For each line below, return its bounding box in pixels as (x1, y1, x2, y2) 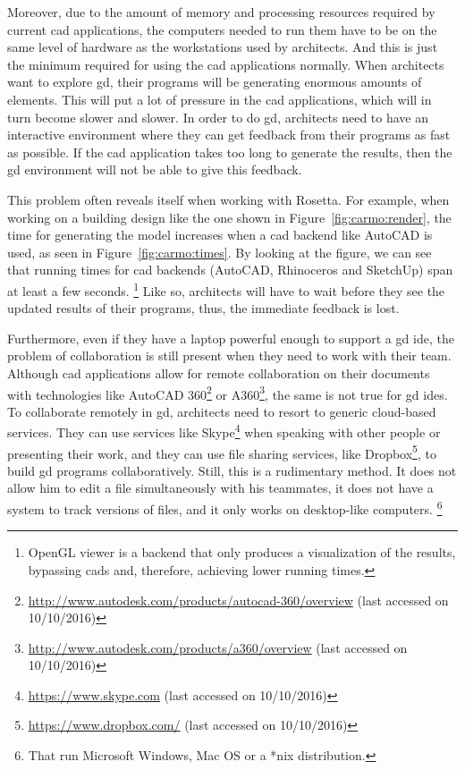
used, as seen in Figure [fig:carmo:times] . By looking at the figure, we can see (7, 242, 432, 261)
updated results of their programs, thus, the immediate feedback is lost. (7, 299, 400, 317)
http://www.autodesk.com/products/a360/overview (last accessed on (28, 638, 408, 656)
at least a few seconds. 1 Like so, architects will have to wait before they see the (7, 278, 445, 300)
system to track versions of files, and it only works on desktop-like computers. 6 (7, 497, 443, 518)
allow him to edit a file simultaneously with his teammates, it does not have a (7, 478, 434, 497)
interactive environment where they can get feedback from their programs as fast (7, 125, 451, 144)
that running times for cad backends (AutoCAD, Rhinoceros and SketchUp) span (7, 260, 453, 279)
